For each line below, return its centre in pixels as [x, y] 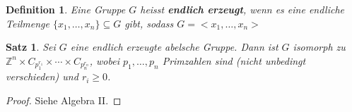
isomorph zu [319, 47]
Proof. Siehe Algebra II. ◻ [64, 100]
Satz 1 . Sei [31, 47]
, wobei [104, 60]
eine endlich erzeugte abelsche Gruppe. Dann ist [174, 47]
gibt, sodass [149, 23]
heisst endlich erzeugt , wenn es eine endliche [242, 9]
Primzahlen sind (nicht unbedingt [234, 60]
